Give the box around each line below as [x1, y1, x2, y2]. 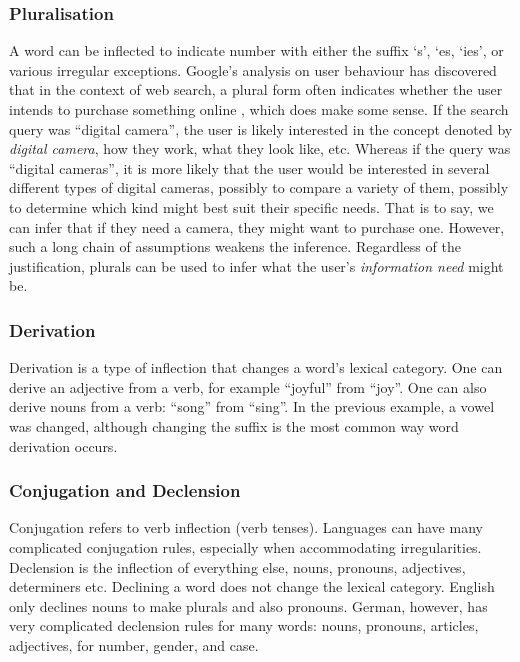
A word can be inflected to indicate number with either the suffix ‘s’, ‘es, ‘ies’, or [9, 40, 504, 61]
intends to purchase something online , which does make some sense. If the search [9, 99, 509, 119]
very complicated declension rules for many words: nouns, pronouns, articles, [9, 615, 479, 636]
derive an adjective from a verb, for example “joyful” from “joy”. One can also [9, 376, 487, 397]
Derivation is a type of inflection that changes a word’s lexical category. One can [9, 357, 503, 378]
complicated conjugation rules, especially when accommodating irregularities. [9, 536, 482, 557]
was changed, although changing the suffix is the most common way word [9, 415, 459, 436]
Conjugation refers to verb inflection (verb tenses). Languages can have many [9, 517, 483, 538]
